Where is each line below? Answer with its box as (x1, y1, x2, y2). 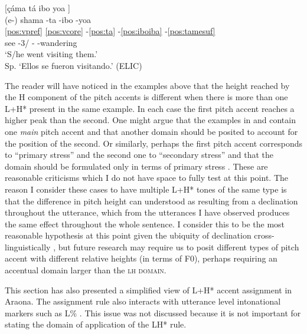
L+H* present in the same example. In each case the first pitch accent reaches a (5, 102, 295, 114)
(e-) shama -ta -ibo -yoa (5, 13, 91, 25)
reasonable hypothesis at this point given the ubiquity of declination (5, 229, 252, 242)
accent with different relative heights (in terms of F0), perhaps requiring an (5, 252, 277, 264)
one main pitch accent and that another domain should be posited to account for (5, 125, 298, 137)
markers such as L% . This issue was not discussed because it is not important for (5, 306, 301, 319)
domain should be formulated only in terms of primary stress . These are (5, 160, 268, 172)
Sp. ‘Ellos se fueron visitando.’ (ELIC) (5, 59, 142, 71)
